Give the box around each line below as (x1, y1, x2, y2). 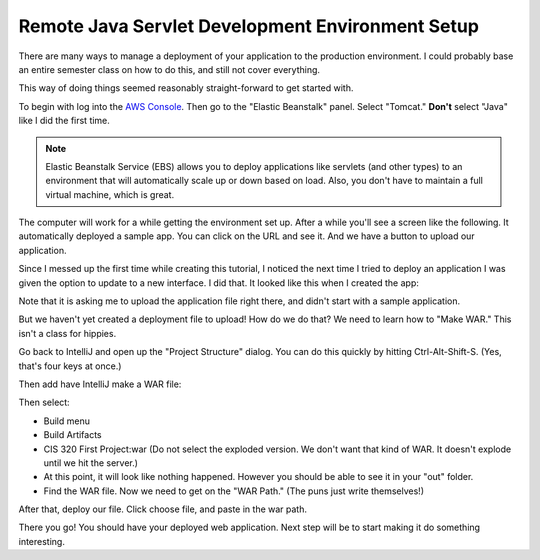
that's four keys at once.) (18, 360, 122, 372)
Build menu (43, 415, 90, 427)
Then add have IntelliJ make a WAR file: (18, 378, 182, 390)
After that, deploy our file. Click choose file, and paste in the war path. (18, 503, 308, 515)
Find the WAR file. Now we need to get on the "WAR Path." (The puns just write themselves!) (43, 485, 425, 497)
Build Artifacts (43, 429, 102, 441)
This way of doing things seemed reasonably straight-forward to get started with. (18, 82, 354, 94)
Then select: (18, 396, 70, 409)
